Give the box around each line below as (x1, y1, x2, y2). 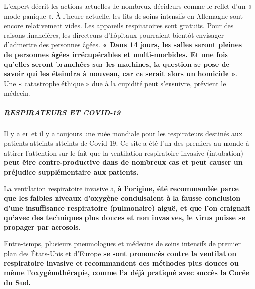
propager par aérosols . (4, 222, 81, 232)
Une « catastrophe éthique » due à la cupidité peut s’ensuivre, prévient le (4, 78, 226, 88)
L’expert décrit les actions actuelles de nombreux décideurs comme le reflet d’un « (4, 1, 252, 11)
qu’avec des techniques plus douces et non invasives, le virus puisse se (4, 212, 245, 223)
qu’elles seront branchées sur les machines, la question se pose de (4, 59, 229, 69)
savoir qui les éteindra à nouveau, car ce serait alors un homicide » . (4, 68, 238, 79)
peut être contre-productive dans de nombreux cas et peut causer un (4, 157, 243, 167)
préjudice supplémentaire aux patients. (4, 166, 139, 177)
